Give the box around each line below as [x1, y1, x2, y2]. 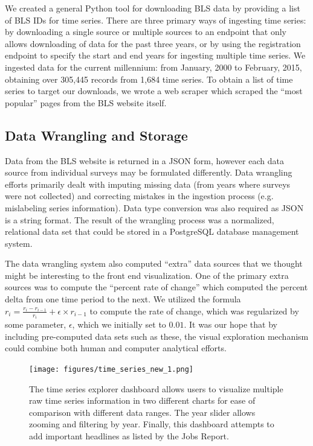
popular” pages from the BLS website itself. [5, 96, 167, 109]
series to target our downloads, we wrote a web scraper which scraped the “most [5, 84, 303, 97]
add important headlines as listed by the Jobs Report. [29, 429, 229, 442]
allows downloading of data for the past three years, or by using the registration [5, 37, 301, 49]
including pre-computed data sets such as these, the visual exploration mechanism [5, 330, 309, 342]
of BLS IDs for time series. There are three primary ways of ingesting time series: [5, 13, 306, 26]
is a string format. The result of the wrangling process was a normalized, [5, 213, 274, 226]
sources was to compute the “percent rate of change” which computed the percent [5, 281, 308, 293]
